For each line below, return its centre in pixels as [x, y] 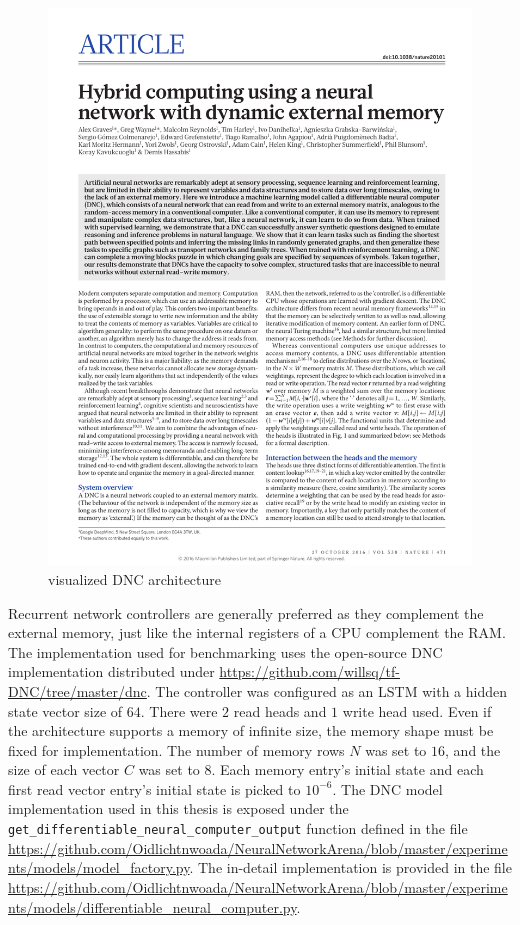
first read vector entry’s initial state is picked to [154, 788]
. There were [179, 710]
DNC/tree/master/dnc [77, 690]
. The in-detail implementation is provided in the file [350, 867]
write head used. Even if [417, 710]
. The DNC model [387, 788]
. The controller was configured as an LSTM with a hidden [326, 690]
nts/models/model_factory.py [99, 867]
